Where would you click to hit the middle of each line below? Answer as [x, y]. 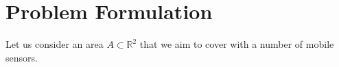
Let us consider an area [55, 44]
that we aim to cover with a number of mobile [237, 44]
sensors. [22, 57]
